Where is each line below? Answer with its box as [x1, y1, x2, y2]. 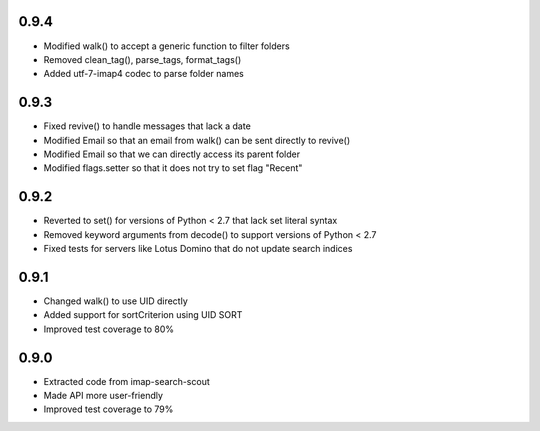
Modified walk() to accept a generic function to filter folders [43, 40, 290, 52]
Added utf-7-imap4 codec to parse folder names [43, 68, 244, 80]
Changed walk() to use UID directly [43, 295, 189, 307]
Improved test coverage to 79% [43, 403, 174, 415]
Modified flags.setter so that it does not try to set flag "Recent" [43, 162, 303, 174]
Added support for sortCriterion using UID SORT [43, 309, 243, 321]
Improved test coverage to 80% [43, 323, 175, 335]
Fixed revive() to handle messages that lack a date [43, 120, 252, 132]
